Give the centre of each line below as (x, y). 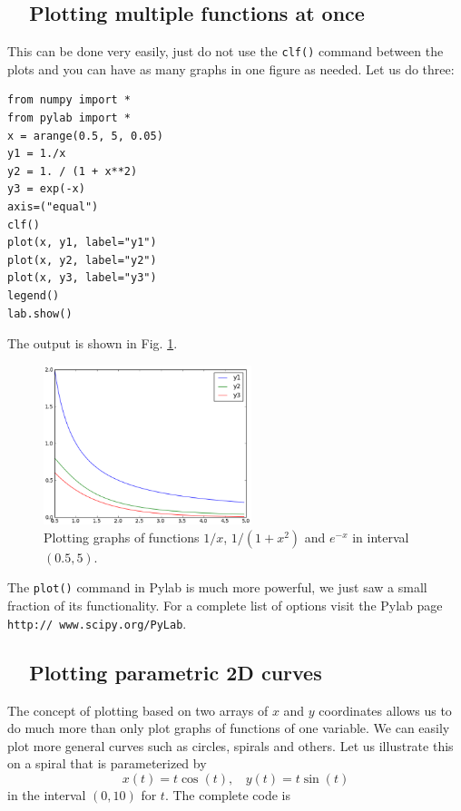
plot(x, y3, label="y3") (82, 278)
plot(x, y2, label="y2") (82, 260)
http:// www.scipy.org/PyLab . (97, 623)
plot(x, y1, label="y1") (82, 243)
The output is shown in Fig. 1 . (93, 343)
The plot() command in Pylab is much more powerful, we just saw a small (217, 587)
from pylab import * (69, 118)
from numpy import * (69, 100)
